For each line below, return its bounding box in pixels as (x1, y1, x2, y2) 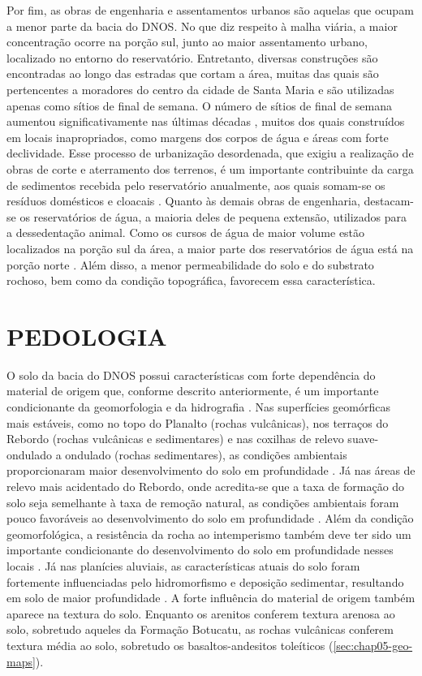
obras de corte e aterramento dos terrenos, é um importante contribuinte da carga (6, 160, 414, 177)
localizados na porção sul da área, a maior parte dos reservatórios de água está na (6, 239, 414, 256)
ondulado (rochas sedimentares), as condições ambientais (65, 446, 347, 463)
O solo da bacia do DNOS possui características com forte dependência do (6, 366, 376, 383)
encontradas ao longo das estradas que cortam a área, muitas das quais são (6, 65, 379, 82)
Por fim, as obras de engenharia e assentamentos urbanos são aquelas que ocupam (6, 2, 414, 18)
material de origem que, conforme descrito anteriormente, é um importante (6, 382, 379, 399)
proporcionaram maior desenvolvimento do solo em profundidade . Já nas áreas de (6, 462, 416, 479)
